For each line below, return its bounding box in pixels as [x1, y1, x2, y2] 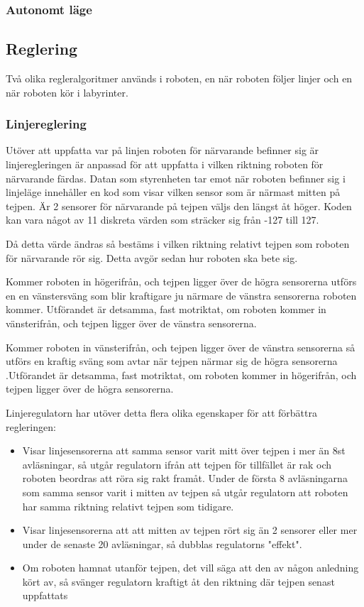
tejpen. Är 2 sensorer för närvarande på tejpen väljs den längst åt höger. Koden [6, 198, 352, 213]
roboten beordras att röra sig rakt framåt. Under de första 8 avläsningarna [22, 471, 348, 486]
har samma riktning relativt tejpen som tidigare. [22, 498, 234, 513]
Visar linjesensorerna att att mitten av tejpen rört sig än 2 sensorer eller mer [22, 523, 358, 537]
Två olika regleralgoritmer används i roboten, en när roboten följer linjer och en [6, 71, 353, 86]
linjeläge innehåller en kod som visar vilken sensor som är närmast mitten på [6, 185, 341, 199]
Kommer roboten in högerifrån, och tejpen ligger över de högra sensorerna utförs [6, 274, 357, 289]
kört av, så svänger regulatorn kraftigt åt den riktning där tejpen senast [22, 574, 335, 589]
